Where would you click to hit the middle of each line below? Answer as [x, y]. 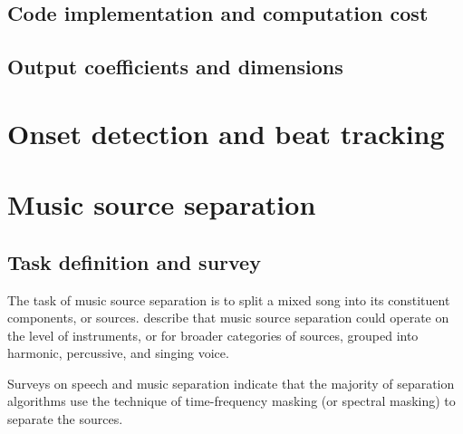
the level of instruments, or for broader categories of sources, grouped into [213, 335]
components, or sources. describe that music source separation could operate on [228, 318]
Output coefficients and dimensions [175, 67]
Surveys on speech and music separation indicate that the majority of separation [231, 383]
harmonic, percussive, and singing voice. [118, 353]
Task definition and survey [134, 261]
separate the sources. [65, 419]
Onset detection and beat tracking [226, 133]
